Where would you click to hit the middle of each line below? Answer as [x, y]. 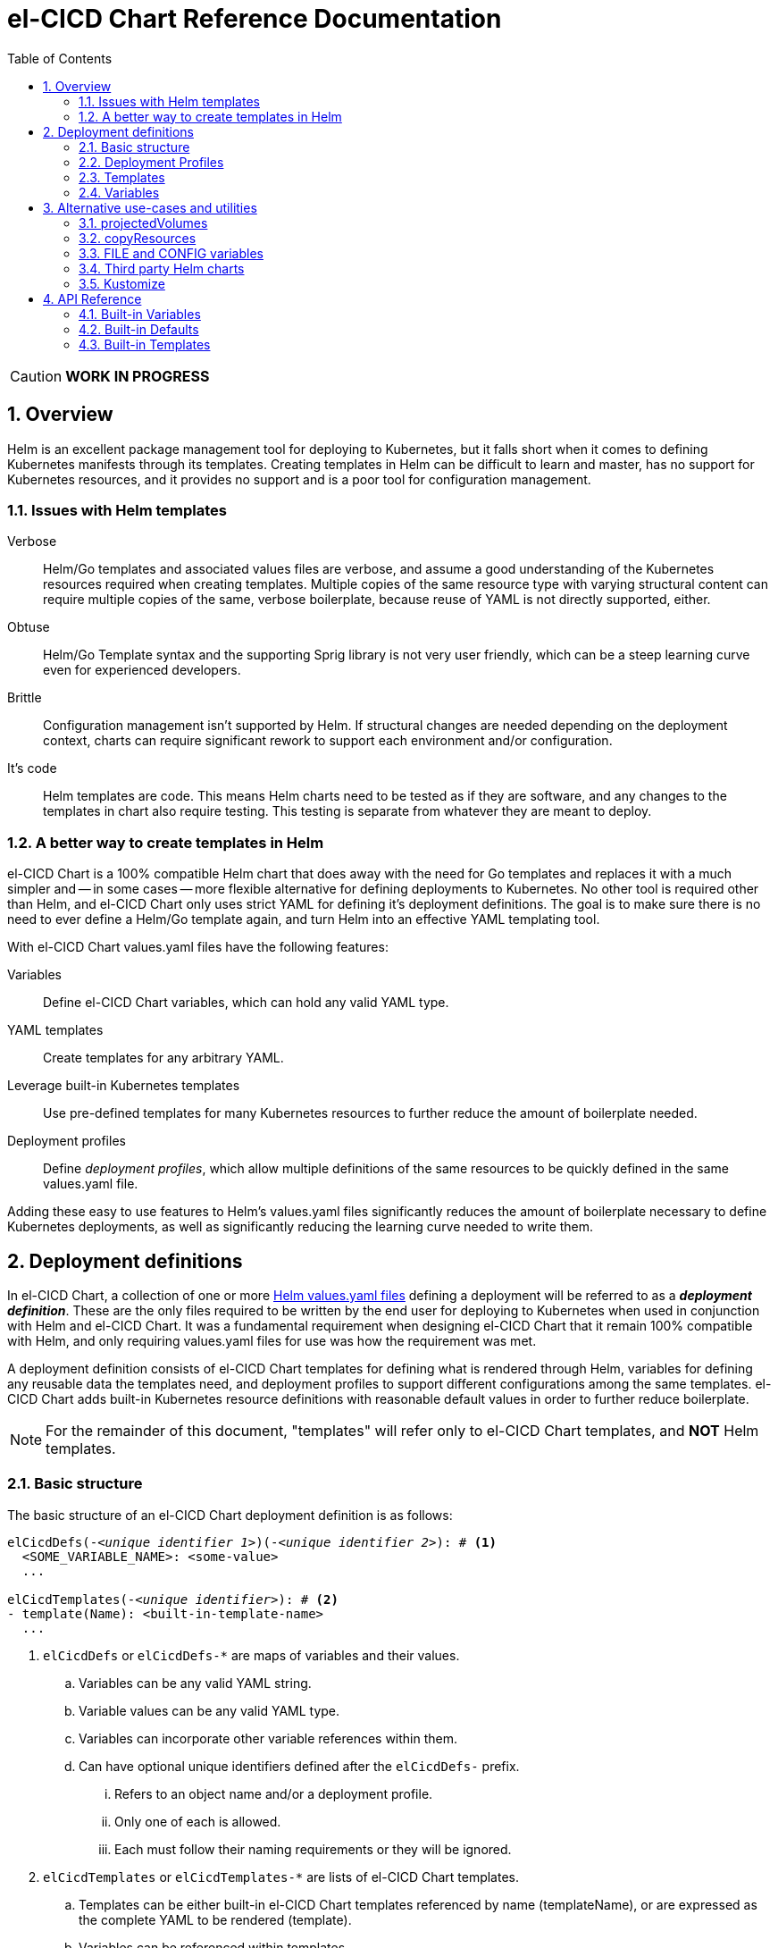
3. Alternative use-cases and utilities [150, 207]
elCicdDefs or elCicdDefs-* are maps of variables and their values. [251, 1655]
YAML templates [55, 1030]
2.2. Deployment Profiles [151, 162]
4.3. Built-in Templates [145, 344]
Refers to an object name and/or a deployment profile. [274, 1793]
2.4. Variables [119, 192]
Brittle [25, 698]
